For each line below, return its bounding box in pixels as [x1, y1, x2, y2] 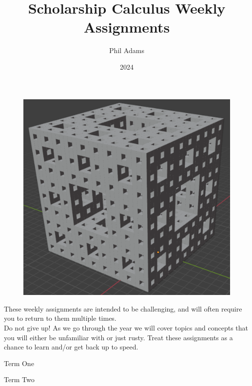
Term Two [4, 374, 35, 385]
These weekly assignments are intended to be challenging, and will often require [4, 303, 242, 313]
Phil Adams [109, 45, 144, 55]
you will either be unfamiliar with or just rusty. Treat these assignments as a [4, 332, 233, 342]
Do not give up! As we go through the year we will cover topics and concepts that [4, 322, 248, 332]
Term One [4, 358, 34, 368]
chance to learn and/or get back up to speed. [4, 342, 138, 352]
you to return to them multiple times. [4, 313, 116, 323]
